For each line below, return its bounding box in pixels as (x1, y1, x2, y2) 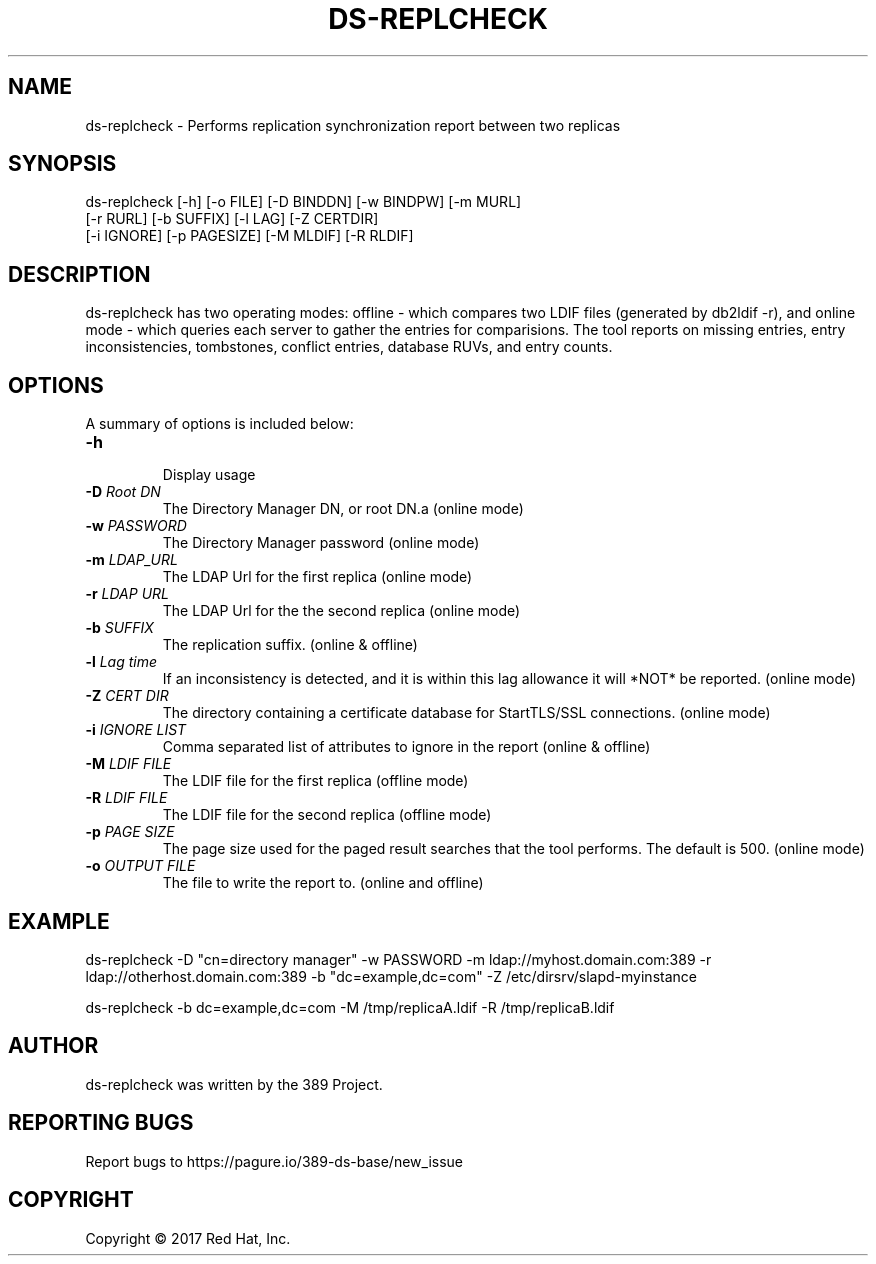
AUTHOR (8, 1033, 99, 1059)
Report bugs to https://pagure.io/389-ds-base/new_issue (85, 1152, 463, 1170)
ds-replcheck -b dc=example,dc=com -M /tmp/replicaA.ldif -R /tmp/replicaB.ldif (85, 998, 615, 1016)
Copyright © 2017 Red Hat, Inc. (85, 1229, 291, 1247)
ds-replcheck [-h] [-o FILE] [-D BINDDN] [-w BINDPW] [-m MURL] (85, 193, 522, 211)
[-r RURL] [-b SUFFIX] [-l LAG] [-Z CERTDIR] (85, 210, 379, 228)
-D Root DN (85, 483, 161, 501)
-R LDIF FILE (85, 789, 168, 807)
